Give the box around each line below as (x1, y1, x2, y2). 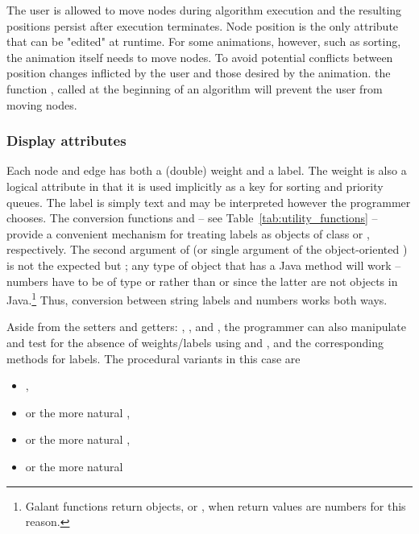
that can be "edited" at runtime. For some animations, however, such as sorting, (6, 33, 401, 50)
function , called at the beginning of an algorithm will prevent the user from (6, 80, 383, 97)
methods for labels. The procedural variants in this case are (6, 350, 301, 366)
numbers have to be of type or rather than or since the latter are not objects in (6, 272, 398, 289)
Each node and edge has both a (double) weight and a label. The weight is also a (6, 162, 407, 179)
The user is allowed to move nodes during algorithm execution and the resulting (6, 2, 402, 18)
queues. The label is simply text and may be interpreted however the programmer (6, 193, 411, 210)
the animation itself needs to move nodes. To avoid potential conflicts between (6, 48, 393, 65)
